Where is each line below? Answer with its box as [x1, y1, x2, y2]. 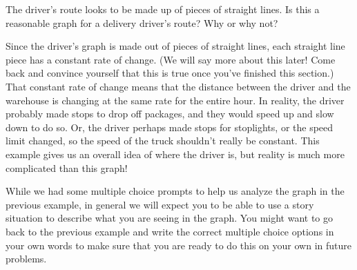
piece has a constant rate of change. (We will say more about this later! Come [6, 52, 336, 66]
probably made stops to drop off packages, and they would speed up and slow [6, 106, 334, 121]
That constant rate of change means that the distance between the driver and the [6, 79, 351, 93]
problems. [6, 251, 47, 266]
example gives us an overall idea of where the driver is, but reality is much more [6, 146, 345, 161]
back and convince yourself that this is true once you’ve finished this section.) [6, 66, 334, 80]
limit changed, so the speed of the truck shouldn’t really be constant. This [6, 133, 320, 148]
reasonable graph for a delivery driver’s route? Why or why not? [6, 15, 278, 30]
